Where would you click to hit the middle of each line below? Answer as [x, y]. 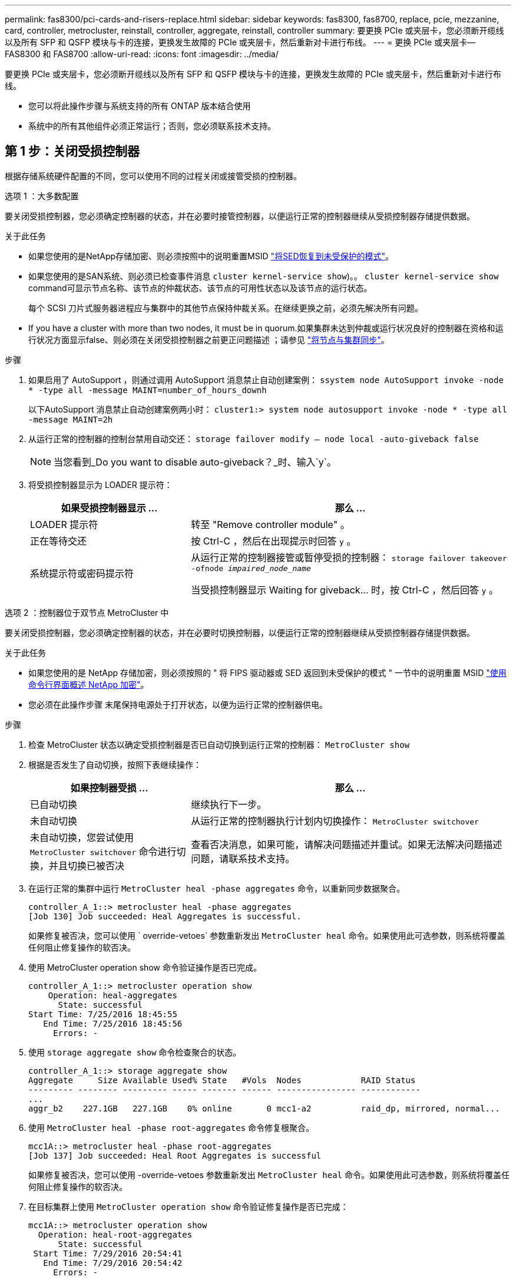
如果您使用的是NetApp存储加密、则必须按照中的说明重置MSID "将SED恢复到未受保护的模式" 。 [211, 256]
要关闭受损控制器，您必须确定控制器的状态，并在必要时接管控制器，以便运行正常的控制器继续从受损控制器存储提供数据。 [240, 216]
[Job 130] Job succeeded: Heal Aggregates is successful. [165, 916]
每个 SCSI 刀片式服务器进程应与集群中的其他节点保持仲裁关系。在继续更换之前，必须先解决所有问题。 [226, 308]
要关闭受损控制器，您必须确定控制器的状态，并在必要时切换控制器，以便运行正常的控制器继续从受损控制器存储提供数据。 [240, 632]
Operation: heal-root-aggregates [115, 1234]
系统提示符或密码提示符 [82, 574]
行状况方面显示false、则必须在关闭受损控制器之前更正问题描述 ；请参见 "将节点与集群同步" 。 [209, 339]
